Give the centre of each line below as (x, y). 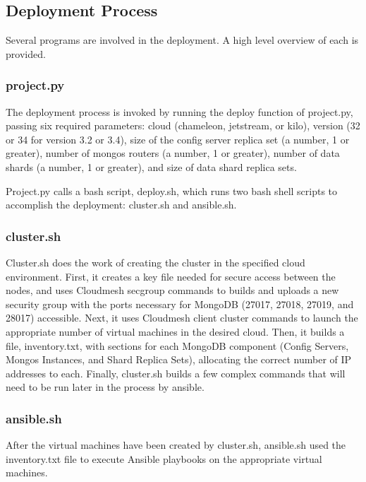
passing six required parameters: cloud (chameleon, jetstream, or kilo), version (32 (183, 125)
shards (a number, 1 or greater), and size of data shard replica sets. (151, 166)
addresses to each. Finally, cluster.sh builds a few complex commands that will (176, 373)
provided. (26, 53)
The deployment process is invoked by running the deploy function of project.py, (179, 111)
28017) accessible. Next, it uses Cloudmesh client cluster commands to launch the (182, 318)
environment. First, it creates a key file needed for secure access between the (171, 276)
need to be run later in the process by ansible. (105, 387)
